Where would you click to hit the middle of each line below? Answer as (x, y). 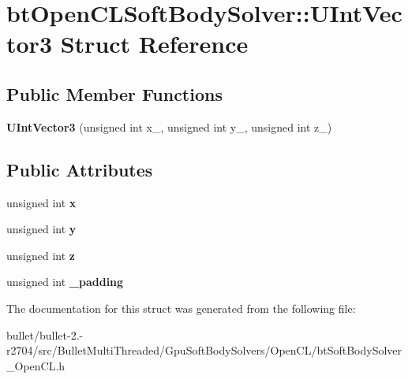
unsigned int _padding (65, 282)
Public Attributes (80, 169)
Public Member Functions (114, 93)
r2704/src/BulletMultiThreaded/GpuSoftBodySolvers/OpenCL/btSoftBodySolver (204, 350)
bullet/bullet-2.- (45, 334)
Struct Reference (154, 44)
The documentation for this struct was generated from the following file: (181, 308)
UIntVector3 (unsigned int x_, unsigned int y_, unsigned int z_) (169, 126)
